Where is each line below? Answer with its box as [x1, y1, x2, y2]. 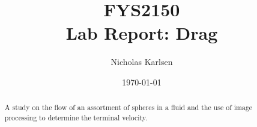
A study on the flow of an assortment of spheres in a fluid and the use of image [4, 102, 253, 113]
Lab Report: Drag [65, 20, 218, 45]
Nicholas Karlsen [110, 55, 173, 68]
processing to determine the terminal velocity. [4, 112, 148, 122]
